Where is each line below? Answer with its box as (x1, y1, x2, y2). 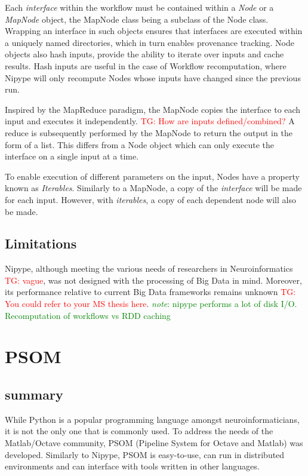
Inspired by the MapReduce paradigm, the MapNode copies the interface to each (5, 103, 301, 115)
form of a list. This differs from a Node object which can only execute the (5, 138, 275, 151)
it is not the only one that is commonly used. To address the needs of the (5, 425, 273, 437)
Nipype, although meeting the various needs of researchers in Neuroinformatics (5, 262, 293, 275)
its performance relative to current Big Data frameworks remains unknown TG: (5, 285, 296, 298)
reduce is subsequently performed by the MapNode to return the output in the (5, 126, 292, 139)
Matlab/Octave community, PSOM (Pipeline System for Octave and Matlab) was (5, 437, 303, 449)
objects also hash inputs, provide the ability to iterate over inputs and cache (5, 48, 284, 60)
